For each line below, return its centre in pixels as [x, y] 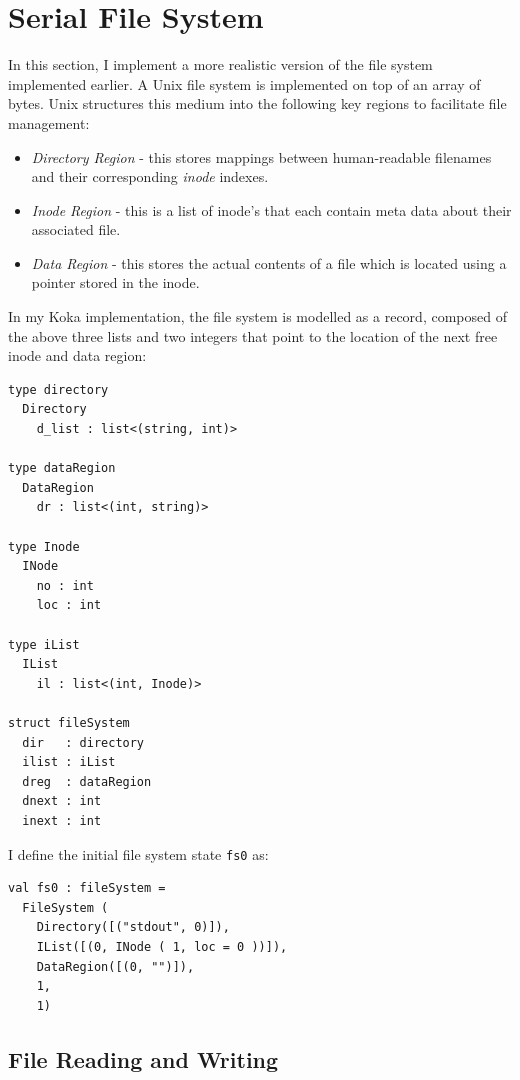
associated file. [76, 229]
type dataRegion [62, 468]
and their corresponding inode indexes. [150, 176]
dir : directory [83, 742]
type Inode [44, 546]
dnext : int [62, 801]
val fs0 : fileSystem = [87, 888]
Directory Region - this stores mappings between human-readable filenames [261, 156]
